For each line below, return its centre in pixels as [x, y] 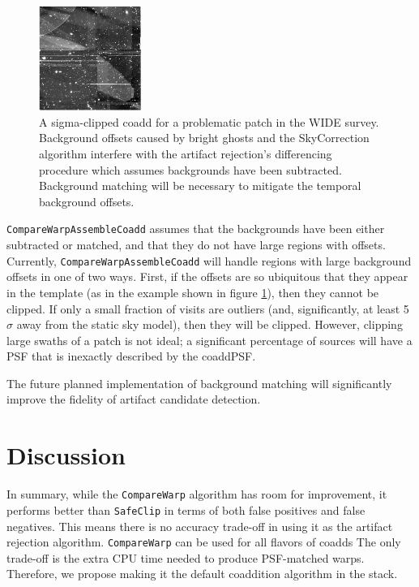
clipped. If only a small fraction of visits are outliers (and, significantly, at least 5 [208, 308]
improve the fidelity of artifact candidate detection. [134, 399]
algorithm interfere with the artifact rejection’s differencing [186, 154]
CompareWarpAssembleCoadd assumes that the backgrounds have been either [196, 229]
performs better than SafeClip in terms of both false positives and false [186, 509]
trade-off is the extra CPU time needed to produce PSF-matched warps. [186, 557]
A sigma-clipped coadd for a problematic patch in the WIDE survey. [209, 121]
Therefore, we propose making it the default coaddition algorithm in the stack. [202, 574]
